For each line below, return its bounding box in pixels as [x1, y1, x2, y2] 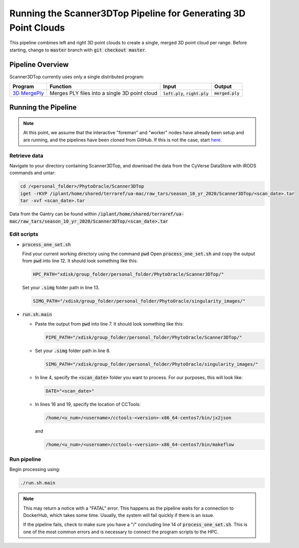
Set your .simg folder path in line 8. [35, 347, 111, 354]
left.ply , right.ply [163, 90, 209, 97]
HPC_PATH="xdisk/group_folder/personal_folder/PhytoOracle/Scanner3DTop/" [33, 271, 225, 278]
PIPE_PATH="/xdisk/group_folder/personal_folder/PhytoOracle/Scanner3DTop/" [45, 334, 242, 340]
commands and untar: [9, 170, 56, 176]
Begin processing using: [9, 466, 61, 472]
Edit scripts [9, 231, 38, 238]
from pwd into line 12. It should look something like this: [22, 258, 138, 264]
